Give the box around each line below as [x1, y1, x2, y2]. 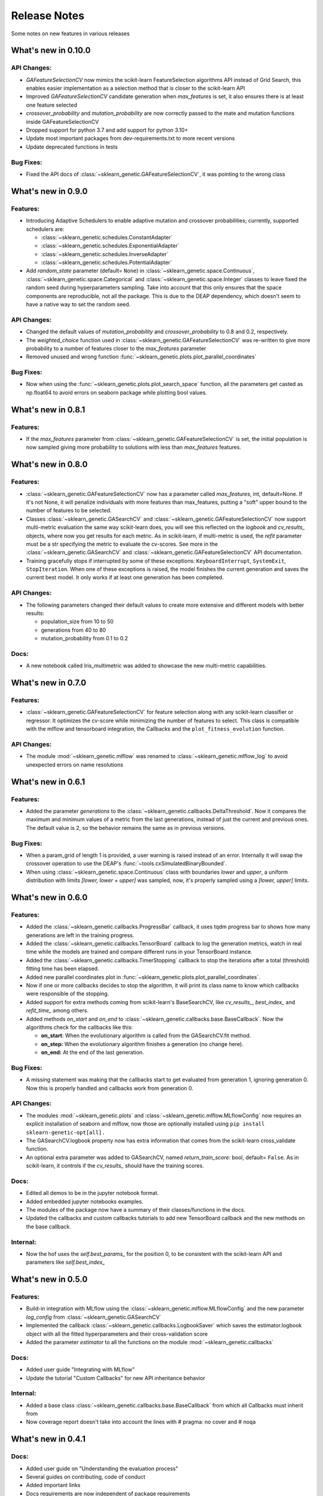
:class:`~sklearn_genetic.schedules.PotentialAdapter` [41, 259, 172, 266]
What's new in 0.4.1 [11, 1434, 86, 1445]
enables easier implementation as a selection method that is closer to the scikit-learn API [26, 84, 245, 92]
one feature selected [26, 101, 77, 108]
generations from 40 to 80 [41, 626, 106, 634]
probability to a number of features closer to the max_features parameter [26, 345, 206, 352]
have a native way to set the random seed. [26, 301, 131, 308]
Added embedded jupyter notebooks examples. [26, 1197, 144, 1205]
